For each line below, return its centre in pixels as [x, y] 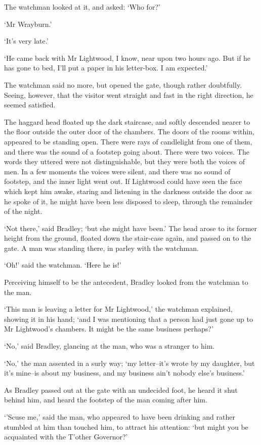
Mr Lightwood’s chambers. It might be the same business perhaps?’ [109, 329]
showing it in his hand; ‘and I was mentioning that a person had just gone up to [129, 319]
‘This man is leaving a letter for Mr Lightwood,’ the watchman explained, [118, 309]
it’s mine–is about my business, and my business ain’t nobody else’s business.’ [124, 373]
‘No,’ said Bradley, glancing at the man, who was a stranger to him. [110, 346]
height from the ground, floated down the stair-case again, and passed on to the [128, 238]
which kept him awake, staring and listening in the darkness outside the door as [128, 191]
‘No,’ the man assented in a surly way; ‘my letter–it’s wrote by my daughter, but [129, 363]
